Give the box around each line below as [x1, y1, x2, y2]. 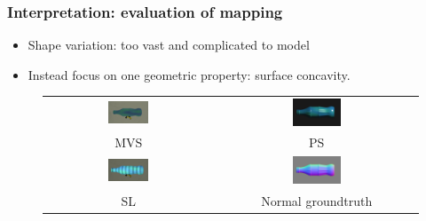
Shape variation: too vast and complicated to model [28, 36, 310, 54]
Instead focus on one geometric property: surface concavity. [28, 65, 351, 83]
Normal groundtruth [261, 191, 373, 209]
